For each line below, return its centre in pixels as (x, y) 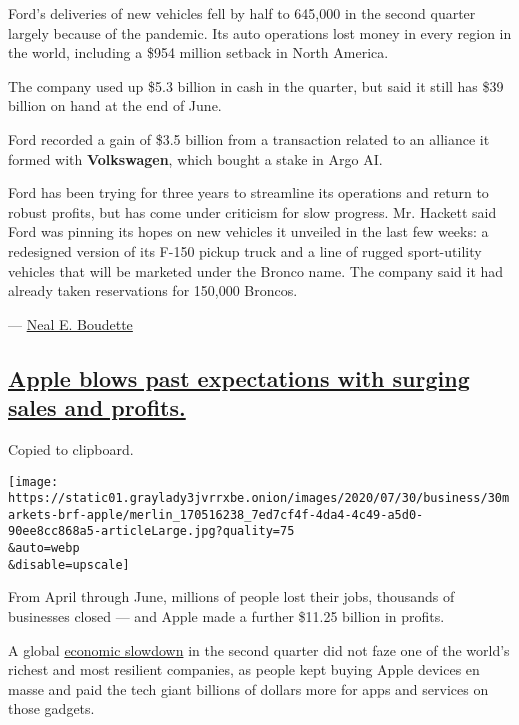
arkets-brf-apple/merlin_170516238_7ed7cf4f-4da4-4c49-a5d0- (216, 514)
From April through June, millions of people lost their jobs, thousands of (231, 596)
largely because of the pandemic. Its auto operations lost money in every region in (260, 32)
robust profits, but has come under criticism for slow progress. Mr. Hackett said (252, 211)
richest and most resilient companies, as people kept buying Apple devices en (244, 669)
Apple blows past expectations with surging (239, 377)
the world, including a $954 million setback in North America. (198, 52)
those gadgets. (51, 708)
